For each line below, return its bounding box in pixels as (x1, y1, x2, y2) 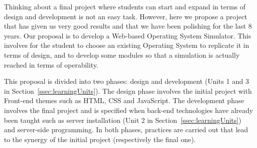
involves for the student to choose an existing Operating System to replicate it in (4, 40, 249, 50)
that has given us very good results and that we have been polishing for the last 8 (4, 21, 252, 31)
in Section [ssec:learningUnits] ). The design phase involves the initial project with (4, 85, 252, 96)
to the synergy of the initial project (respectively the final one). (4, 134, 196, 144)
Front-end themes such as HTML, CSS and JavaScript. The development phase (4, 95, 244, 106)
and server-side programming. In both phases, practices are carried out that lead (4, 124, 248, 135)
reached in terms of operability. (4, 59, 98, 70)
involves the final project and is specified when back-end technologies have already (4, 105, 253, 115)
